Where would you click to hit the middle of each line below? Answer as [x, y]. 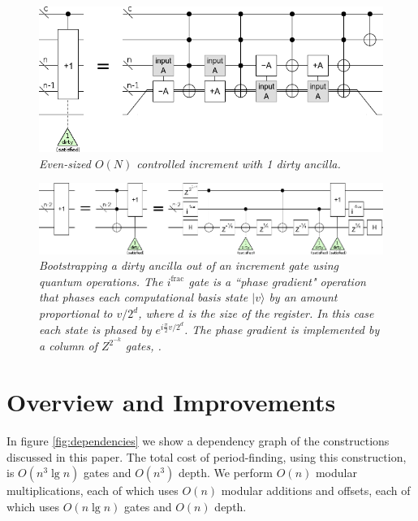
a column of [68, 346]
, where [156, 313]
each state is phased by [95, 329]
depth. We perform [226, 473]
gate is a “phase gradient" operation [277, 281]
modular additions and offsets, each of [316, 491]
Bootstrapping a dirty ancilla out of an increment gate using [189, 265]
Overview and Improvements [171, 402]
